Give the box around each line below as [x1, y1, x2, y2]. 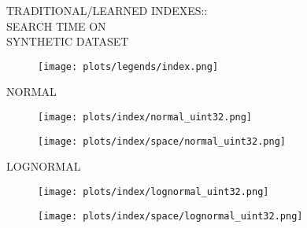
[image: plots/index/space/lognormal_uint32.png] [38, 210, 303, 222]
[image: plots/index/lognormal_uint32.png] [38, 186, 269, 197]
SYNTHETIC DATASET [6, 33, 129, 50]
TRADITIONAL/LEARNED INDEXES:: [6, 2, 208, 18]
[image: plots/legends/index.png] [38, 61, 219, 72]
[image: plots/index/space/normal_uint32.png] [38, 135, 286, 147]
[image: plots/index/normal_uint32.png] [38, 112, 253, 123]
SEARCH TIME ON [6, 17, 106, 34]
